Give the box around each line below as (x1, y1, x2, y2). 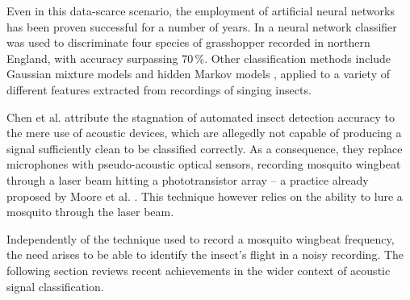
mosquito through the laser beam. (6, 203, 174, 220)
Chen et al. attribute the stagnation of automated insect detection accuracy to (6, 108, 395, 125)
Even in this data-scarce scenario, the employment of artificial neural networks (6, 2, 395, 19)
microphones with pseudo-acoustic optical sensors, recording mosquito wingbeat (6, 156, 401, 173)
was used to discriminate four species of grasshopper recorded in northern (6, 34, 370, 51)
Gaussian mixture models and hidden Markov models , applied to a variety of (6, 65, 390, 82)
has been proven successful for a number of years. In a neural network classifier (6, 18, 397, 35)
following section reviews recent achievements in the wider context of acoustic (6, 261, 391, 278)
